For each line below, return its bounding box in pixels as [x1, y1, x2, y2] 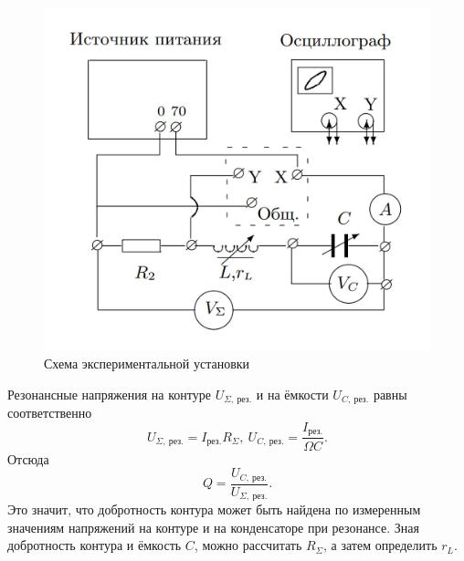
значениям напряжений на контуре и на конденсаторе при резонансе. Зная [7, 517, 419, 536]
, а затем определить [323, 535, 438, 555]
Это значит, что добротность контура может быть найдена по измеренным [7, 500, 421, 519]
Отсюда [7, 449, 49, 468]
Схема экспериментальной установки [44, 354, 250, 373]
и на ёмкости [256, 384, 329, 403]
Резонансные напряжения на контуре [7, 384, 211, 403]
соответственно [7, 403, 92, 422]
